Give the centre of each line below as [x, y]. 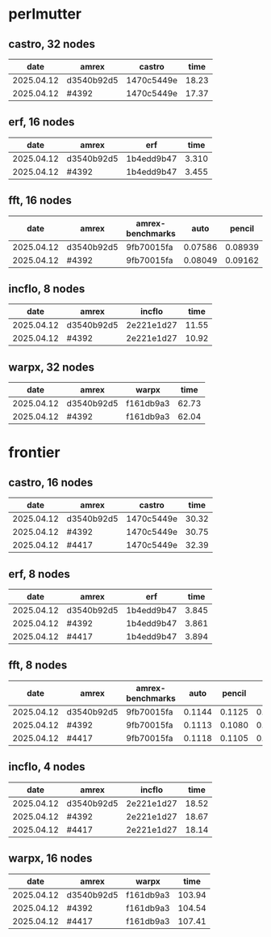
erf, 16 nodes [42, 122]
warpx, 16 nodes [50, 859]
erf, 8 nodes [40, 574]
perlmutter [45, 14]
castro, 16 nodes [51, 482]
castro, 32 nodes [52, 44]
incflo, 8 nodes [47, 289]
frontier [34, 453]
